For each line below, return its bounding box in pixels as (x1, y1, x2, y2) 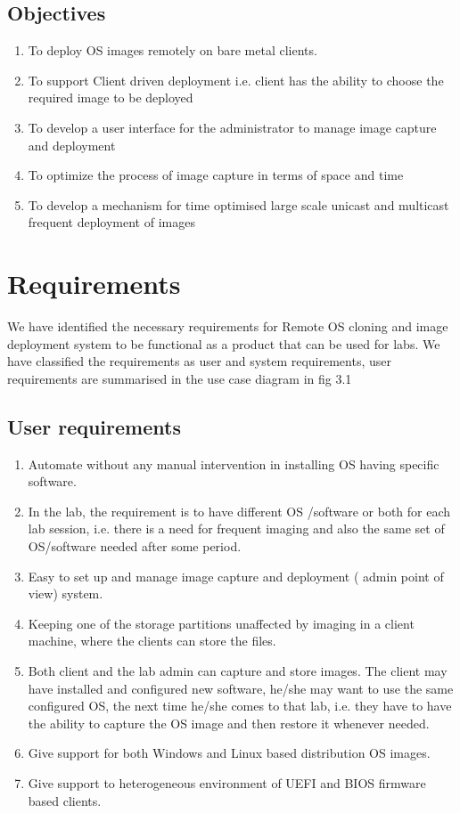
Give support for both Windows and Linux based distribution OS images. (28, 744, 431, 762)
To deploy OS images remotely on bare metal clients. (28, 41, 317, 60)
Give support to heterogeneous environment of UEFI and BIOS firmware (28, 773, 426, 792)
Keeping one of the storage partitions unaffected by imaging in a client (28, 614, 415, 632)
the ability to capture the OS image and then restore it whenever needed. (28, 713, 430, 732)
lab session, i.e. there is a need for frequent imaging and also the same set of (28, 519, 445, 538)
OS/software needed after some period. (28, 537, 242, 556)
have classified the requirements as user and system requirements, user (7, 352, 391, 370)
